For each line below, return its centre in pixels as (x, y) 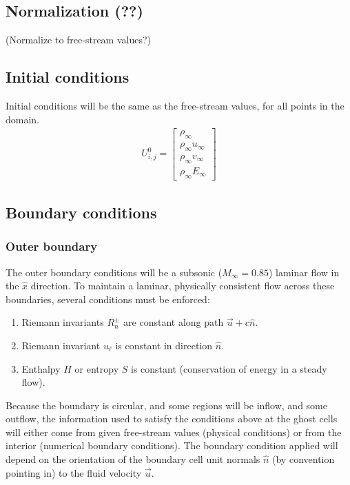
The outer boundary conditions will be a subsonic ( (114, 272)
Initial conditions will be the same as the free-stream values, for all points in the (175, 105)
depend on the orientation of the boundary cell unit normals (133, 459)
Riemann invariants (63, 322)
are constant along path (174, 322)
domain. (23, 119)
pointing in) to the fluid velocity (74, 472)
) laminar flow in (304, 272)
